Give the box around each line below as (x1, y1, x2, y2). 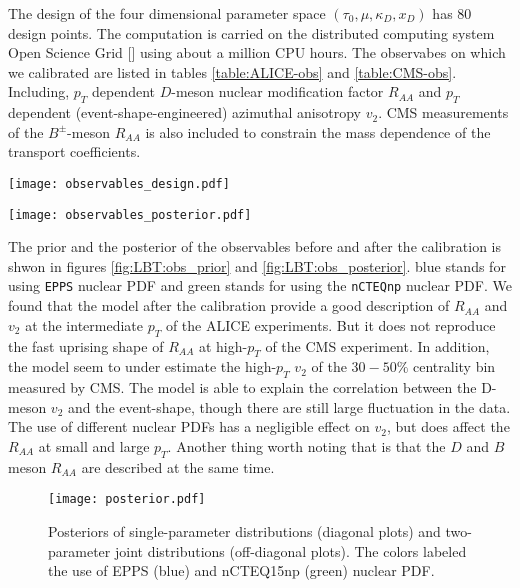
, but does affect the (386, 416, 510, 437)
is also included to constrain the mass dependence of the (145, 121, 491, 142)
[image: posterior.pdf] (48, 492, 206, 507)
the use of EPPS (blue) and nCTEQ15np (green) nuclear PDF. (48, 560, 435, 581)
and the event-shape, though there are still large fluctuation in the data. (67, 396, 511, 417)
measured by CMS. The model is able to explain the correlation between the (8, 377, 477, 398)
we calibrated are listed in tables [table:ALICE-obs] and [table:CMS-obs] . (8, 61, 457, 82)
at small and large (38, 435, 150, 456)
